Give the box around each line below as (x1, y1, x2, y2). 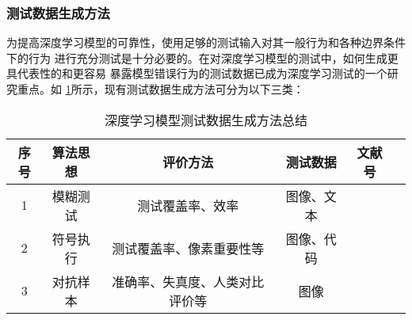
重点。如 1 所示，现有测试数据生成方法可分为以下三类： (17, 81, 304, 97)
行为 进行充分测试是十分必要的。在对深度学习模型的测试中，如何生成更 (28, 49, 399, 66)
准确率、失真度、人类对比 (112, 272, 265, 291)
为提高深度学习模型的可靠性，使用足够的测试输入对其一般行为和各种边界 (6, 34, 383, 51)
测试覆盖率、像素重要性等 (112, 238, 265, 257)
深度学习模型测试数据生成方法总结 (104, 110, 307, 129)
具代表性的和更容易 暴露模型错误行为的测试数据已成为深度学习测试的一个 (6, 65, 387, 82)
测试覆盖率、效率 (137, 196, 239, 215)
